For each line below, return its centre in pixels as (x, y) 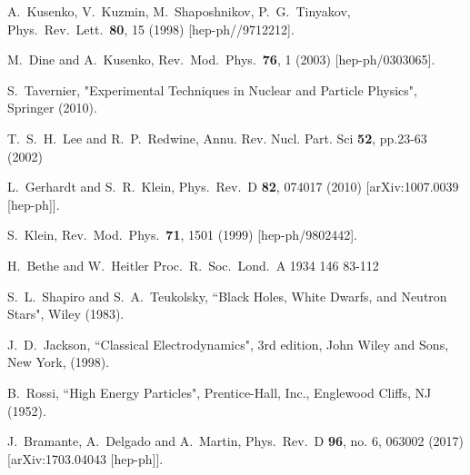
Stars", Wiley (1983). (66, 314)
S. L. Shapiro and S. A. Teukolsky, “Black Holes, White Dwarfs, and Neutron (227, 296)
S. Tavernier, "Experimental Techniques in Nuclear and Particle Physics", (212, 89)
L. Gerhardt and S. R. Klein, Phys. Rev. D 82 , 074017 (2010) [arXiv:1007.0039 (233, 187)
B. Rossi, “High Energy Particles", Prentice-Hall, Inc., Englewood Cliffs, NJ (220, 392)
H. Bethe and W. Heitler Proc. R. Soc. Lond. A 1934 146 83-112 (193, 265)
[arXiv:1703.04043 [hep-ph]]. (85, 458)
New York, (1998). (59, 362)
